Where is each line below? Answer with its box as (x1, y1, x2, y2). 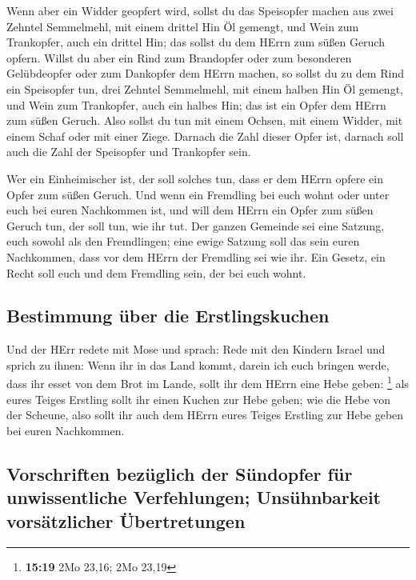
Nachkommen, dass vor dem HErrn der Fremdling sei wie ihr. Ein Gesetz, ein (6, 248, 386, 265)
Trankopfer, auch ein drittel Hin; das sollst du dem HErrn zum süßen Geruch (6, 34, 385, 50)
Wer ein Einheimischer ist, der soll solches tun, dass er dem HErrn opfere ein (6, 170, 383, 186)
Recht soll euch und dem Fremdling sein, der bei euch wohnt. (6, 264, 306, 281)
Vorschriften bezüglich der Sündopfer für (6, 461, 353, 486)
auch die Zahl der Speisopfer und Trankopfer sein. (6, 143, 251, 160)
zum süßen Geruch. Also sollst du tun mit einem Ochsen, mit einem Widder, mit (6, 112, 403, 129)
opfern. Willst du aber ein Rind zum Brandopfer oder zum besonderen (6, 49, 352, 66)
